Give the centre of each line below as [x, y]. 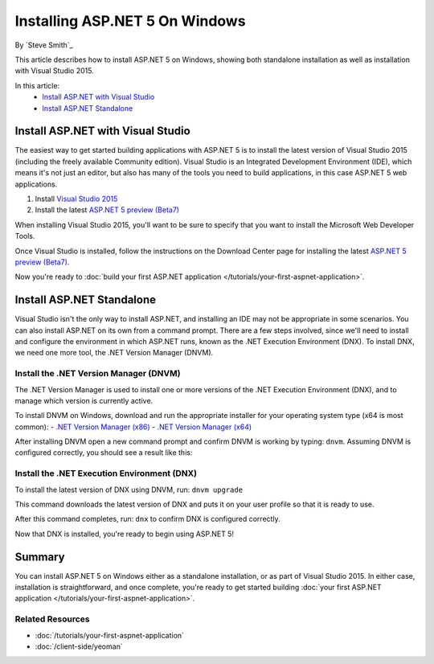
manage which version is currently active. [84, 400]
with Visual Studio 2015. [54, 71]
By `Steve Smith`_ [44, 45]
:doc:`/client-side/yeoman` [79, 646]
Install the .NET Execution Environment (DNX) [106, 473]
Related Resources [52, 619]
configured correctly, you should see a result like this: [104, 453]
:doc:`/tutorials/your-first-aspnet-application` [110, 635]
